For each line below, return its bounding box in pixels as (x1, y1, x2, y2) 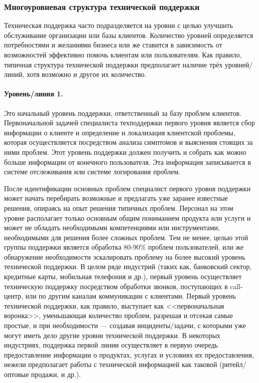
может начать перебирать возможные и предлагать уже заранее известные (4, 193, 228, 203)
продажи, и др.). (31, 369, 81, 380)
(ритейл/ (219, 359, 247, 370)
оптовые (4, 369, 29, 380)
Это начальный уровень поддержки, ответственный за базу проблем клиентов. (4, 107, 242, 118)
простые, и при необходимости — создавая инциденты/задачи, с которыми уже (4, 320, 246, 331)
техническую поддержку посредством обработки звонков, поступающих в (4, 281, 228, 291)
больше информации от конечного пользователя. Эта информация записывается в (4, 156, 251, 167)
